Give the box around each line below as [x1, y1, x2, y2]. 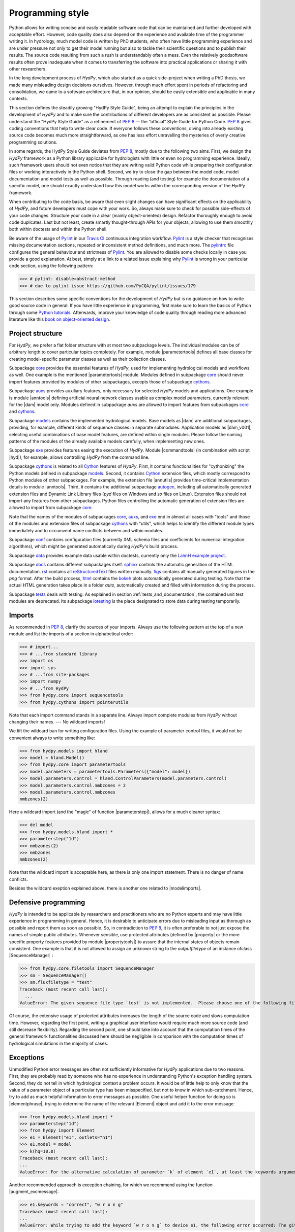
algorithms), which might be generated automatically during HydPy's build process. [9, 544, 178, 549]
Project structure [9, 329, 62, 338]
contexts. [9, 96, 28, 102]
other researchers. [9, 66, 47, 71]
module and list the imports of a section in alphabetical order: [9, 631, 134, 637]
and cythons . [9, 409, 36, 414]
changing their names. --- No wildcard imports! [9, 719, 105, 724]
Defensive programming [9, 898, 86, 906]
